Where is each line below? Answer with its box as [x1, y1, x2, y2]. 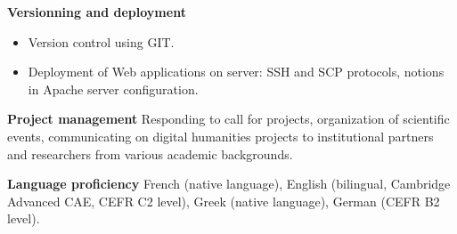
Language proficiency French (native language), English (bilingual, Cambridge [7, 174, 451, 193]
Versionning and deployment [7, 3, 186, 20]
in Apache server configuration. [28, 79, 199, 98]
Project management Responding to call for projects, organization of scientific [7, 109, 450, 128]
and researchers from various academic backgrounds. [7, 144, 293, 163]
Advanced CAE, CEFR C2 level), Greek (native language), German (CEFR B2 [7, 191, 440, 210]
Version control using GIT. [28, 32, 175, 51]
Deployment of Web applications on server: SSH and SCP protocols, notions [28, 62, 445, 81]
